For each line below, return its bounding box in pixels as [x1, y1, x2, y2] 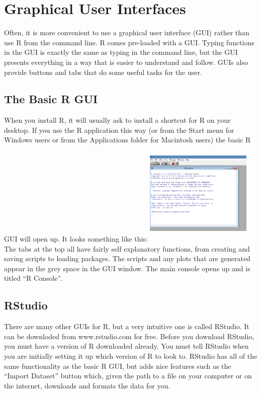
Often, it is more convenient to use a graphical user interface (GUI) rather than [4, 27, 249, 38]
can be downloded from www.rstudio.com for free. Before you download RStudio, [4, 331, 254, 341]
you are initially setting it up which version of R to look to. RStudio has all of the [4, 351, 257, 361]
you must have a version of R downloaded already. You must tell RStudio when [4, 341, 249, 351]
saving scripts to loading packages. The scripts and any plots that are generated [4, 253, 250, 264]
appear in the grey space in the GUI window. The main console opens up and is [4, 263, 250, 273]
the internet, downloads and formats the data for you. [4, 380, 170, 390]
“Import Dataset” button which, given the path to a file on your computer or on [4, 370, 252, 381]
